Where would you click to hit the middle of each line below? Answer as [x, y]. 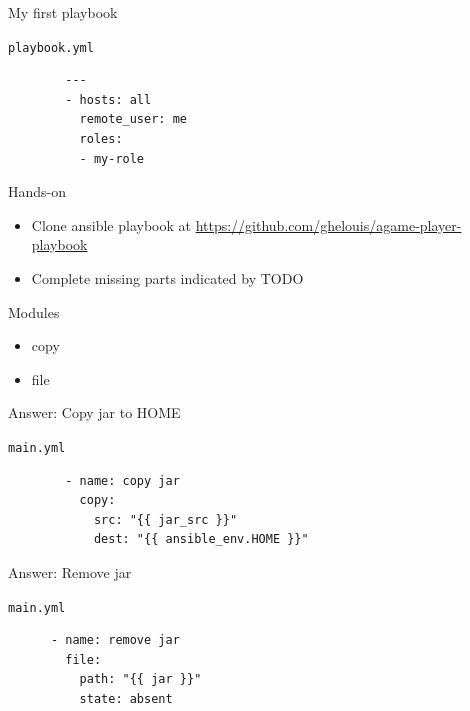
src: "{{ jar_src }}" [165, 519]
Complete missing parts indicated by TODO [167, 278]
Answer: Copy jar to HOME [94, 412]
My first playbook [63, 12]
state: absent [126, 699]
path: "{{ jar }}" [140, 679]
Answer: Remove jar [70, 572]
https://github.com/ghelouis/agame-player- [328, 224]
